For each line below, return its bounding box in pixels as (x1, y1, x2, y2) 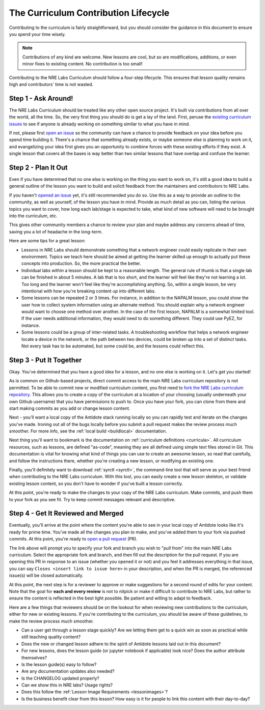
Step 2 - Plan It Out (9, 163, 68, 171)
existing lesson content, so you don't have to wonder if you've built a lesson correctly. (9, 481, 184, 486)
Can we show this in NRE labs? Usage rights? (21, 682, 113, 688)
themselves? (21, 654, 47, 660)
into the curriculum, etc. (9, 213, 57, 219)
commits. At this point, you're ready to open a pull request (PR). (9, 536, 137, 542)
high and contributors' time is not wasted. (9, 81, 93, 87)
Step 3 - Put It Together (9, 356, 82, 364)
